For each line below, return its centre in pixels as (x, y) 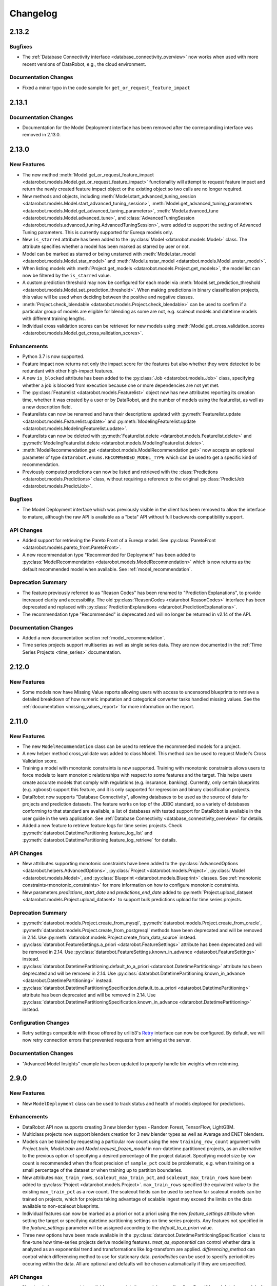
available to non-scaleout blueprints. (61, 1206)
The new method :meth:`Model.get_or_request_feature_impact (88, 174)
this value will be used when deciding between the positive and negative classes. (108, 297)
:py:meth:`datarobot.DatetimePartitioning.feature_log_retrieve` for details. (100, 840)
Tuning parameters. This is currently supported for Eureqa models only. (98, 232)
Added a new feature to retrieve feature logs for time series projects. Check (102, 826)
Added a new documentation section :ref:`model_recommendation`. (94, 638)
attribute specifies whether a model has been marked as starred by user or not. (106, 246)
